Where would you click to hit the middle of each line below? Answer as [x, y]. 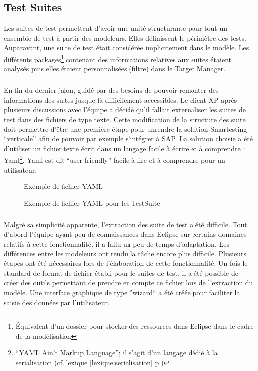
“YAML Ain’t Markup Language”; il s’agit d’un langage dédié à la [117, 352]
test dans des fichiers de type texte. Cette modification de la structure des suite [125, 119]
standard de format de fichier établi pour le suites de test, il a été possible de [121, 273]
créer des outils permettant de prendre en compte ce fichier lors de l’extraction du [129, 282]
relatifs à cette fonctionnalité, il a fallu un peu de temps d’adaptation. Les [117, 243]
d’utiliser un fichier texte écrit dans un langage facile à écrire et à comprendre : [125, 148]
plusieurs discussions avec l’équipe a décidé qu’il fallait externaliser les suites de [125, 109]
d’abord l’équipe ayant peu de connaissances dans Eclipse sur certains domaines [125, 234]
